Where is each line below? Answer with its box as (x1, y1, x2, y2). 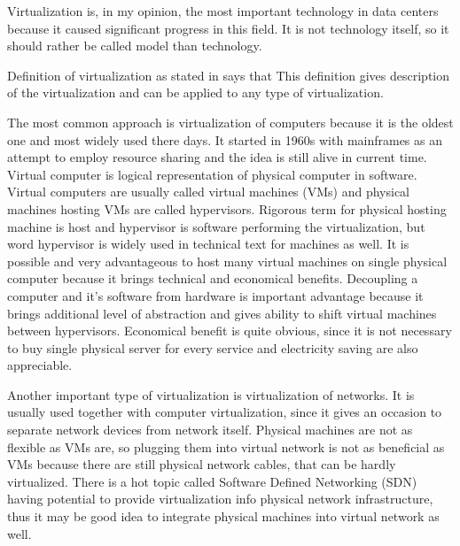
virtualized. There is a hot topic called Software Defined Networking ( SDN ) (7, 472, 417, 490)
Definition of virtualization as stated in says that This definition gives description (7, 65, 450, 84)
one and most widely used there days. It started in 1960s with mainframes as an (7, 130, 443, 149)
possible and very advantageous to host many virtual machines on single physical (7, 251, 448, 270)
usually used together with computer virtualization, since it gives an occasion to (7, 403, 442, 421)
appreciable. (7, 356, 73, 374)
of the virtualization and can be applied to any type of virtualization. (7, 83, 384, 102)
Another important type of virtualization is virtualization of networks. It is (7, 385, 415, 404)
